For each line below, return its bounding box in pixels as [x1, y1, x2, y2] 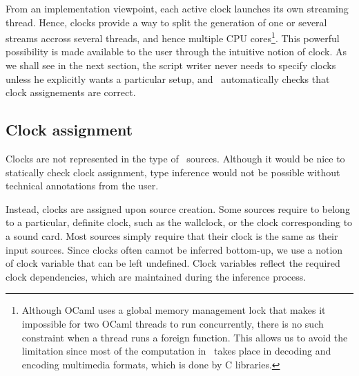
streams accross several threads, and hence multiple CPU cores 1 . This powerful [6, 29, 340, 45]
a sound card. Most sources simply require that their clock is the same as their [6, 228, 338, 243]
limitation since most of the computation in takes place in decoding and [21, 344, 331, 358]
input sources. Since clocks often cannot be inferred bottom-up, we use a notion [6, 242, 343, 256]
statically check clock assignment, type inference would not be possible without [6, 164, 340, 179]
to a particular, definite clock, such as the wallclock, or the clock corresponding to [6, 215, 353, 229]
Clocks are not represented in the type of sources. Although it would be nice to [6, 151, 345, 166]
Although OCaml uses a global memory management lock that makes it [21, 303, 326, 317]
